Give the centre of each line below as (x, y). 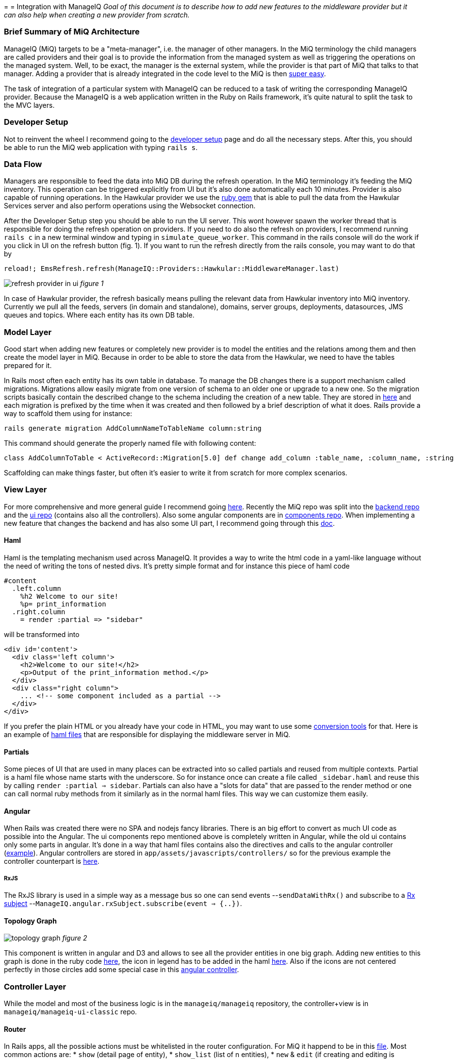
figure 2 (75, 938)
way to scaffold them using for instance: (68, 413)
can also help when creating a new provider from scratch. (97, 15)
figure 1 (92, 284)
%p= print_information (63, 604)
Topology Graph (30, 921)
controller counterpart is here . (52, 861)
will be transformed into (42, 634)
